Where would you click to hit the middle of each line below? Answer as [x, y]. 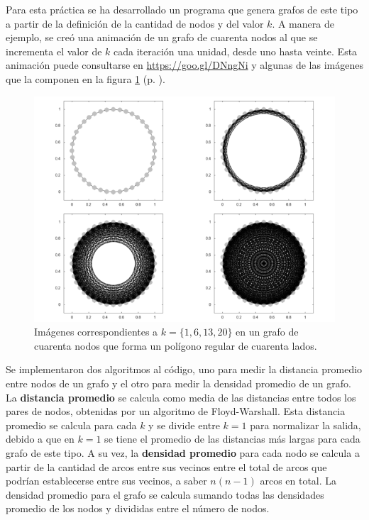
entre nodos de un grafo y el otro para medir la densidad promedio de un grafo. [178, 383]
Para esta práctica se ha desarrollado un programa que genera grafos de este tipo [182, 9]
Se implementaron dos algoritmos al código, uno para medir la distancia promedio [184, 369]
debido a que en [40, 439]
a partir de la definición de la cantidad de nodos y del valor [135, 23]
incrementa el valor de [54, 51]
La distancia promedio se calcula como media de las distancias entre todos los [181, 397]
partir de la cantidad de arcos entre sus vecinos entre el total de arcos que [166, 466]
